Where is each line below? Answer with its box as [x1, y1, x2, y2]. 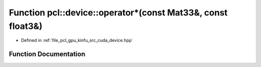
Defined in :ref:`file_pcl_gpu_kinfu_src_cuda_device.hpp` [21, 38, 133, 43]
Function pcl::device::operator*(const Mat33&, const [9, 7, 228, 18]
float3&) [9, 21, 43, 31]
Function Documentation [9, 50, 86, 58]
